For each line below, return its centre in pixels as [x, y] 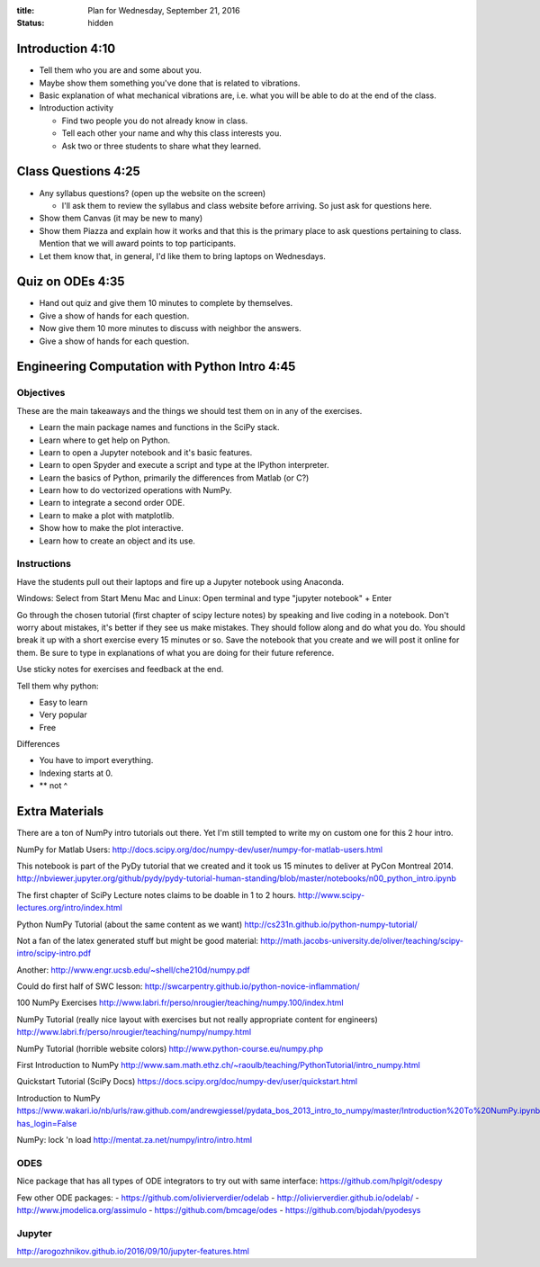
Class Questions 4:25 [79, 171]
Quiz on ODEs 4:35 [71, 282]
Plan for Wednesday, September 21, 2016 [164, 10]
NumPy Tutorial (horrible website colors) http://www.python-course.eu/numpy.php [170, 1048]
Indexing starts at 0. [76, 773]
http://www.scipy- [331, 894]
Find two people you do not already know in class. [155, 121]
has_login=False [47, 1123]
